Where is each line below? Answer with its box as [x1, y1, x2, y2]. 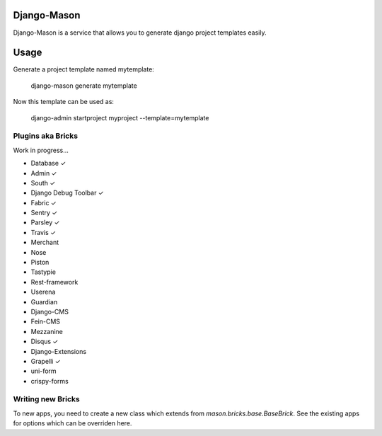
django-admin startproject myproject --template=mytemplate [30, 113, 209, 122]
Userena [30, 287, 56, 297]
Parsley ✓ [30, 218, 60, 226]
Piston [30, 258, 50, 267]
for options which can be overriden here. [13, 419, 132, 428]
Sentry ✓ [30, 209, 58, 217]
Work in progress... [13, 146, 69, 154]
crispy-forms [30, 377, 69, 385]
